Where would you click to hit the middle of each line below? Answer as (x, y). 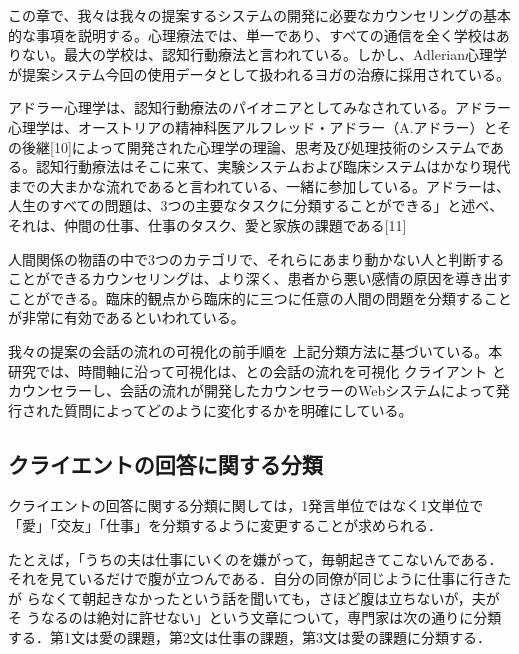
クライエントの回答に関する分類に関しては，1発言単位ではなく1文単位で (246, 505)
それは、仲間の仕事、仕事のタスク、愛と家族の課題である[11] (207, 224)
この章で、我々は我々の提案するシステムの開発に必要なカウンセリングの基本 (260, 15)
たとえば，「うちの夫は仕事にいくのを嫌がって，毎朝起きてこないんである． (255, 558)
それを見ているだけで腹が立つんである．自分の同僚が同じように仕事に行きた (260, 578)
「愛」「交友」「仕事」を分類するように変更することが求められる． (225, 525)
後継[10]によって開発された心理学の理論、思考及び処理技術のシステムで (256, 146)
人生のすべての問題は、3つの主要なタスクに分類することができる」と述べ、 (256, 205)
